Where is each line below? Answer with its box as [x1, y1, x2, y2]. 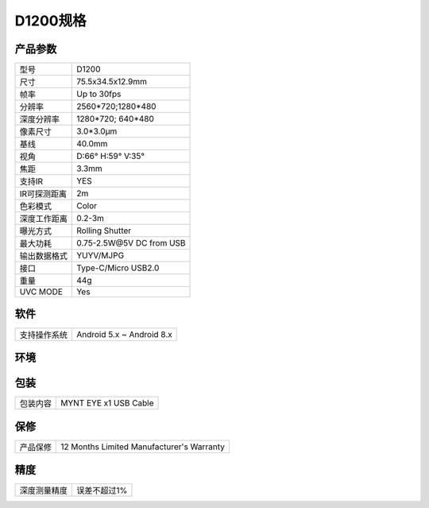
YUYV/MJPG [76, 250, 125, 262]
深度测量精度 [19, 485, 68, 496]
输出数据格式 [19, 250, 68, 262]
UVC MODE [19, 286, 64, 297]
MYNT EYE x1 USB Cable [60, 397, 154, 409]
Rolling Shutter [76, 225, 132, 236]
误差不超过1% [76, 485, 128, 496]
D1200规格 [14, 12, 87, 29]
